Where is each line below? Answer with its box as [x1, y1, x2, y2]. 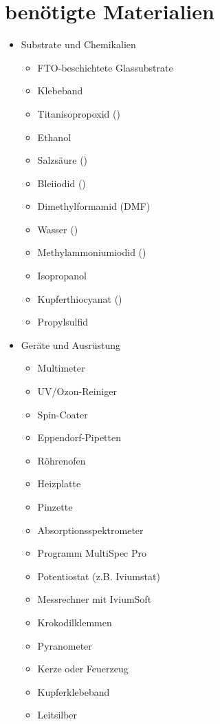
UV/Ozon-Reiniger [37, 384, 117, 398]
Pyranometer [37, 638, 92, 652]
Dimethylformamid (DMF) [37, 199, 151, 213]
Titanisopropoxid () [37, 106, 120, 120]
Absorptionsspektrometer [37, 522, 144, 537]
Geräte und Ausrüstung [21, 337, 121, 352]
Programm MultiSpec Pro [37, 546, 147, 560]
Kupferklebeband [37, 684, 110, 699]
